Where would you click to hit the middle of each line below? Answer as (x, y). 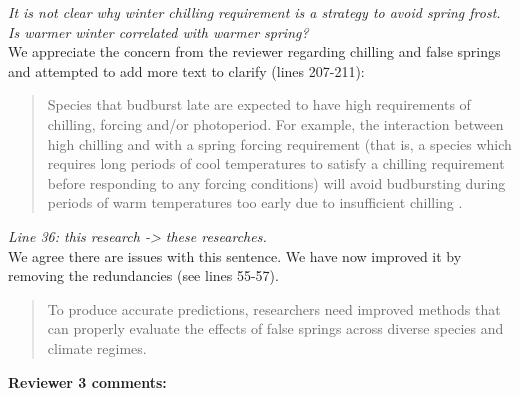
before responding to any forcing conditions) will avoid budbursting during (276, 182)
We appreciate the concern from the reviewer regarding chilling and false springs (254, 51)
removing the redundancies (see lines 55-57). (143, 275)
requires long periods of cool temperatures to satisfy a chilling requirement (276, 163)
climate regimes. (97, 347)
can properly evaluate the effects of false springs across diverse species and (275, 328)
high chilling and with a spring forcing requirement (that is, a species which (279, 143)
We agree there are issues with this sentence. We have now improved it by (235, 255)
